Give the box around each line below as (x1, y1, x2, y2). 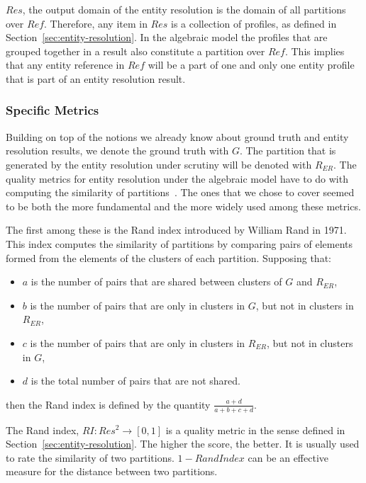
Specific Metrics (6, 101, 99, 119)
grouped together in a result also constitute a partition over (6, 43, 265, 58)
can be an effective (248, 450, 329, 465)
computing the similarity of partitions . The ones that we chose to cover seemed (6, 185, 355, 200)
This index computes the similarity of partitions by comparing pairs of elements (6, 236, 353, 251)
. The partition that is (239, 143, 336, 158)
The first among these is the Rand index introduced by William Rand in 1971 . (6, 222, 347, 237)
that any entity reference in (6, 57, 125, 72)
